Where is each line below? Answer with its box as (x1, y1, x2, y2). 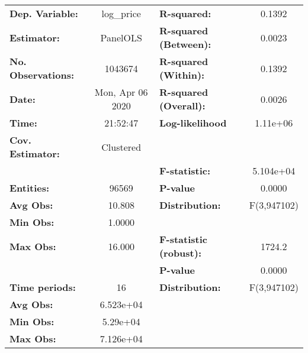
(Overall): (159, 99, 206, 112)
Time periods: (9, 280, 76, 294)
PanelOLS (100, 30, 142, 44)
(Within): (159, 68, 205, 82)
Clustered (101, 140, 142, 154)
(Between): (159, 37, 211, 51)
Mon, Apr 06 (94, 85, 148, 99)
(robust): (159, 246, 202, 260)
